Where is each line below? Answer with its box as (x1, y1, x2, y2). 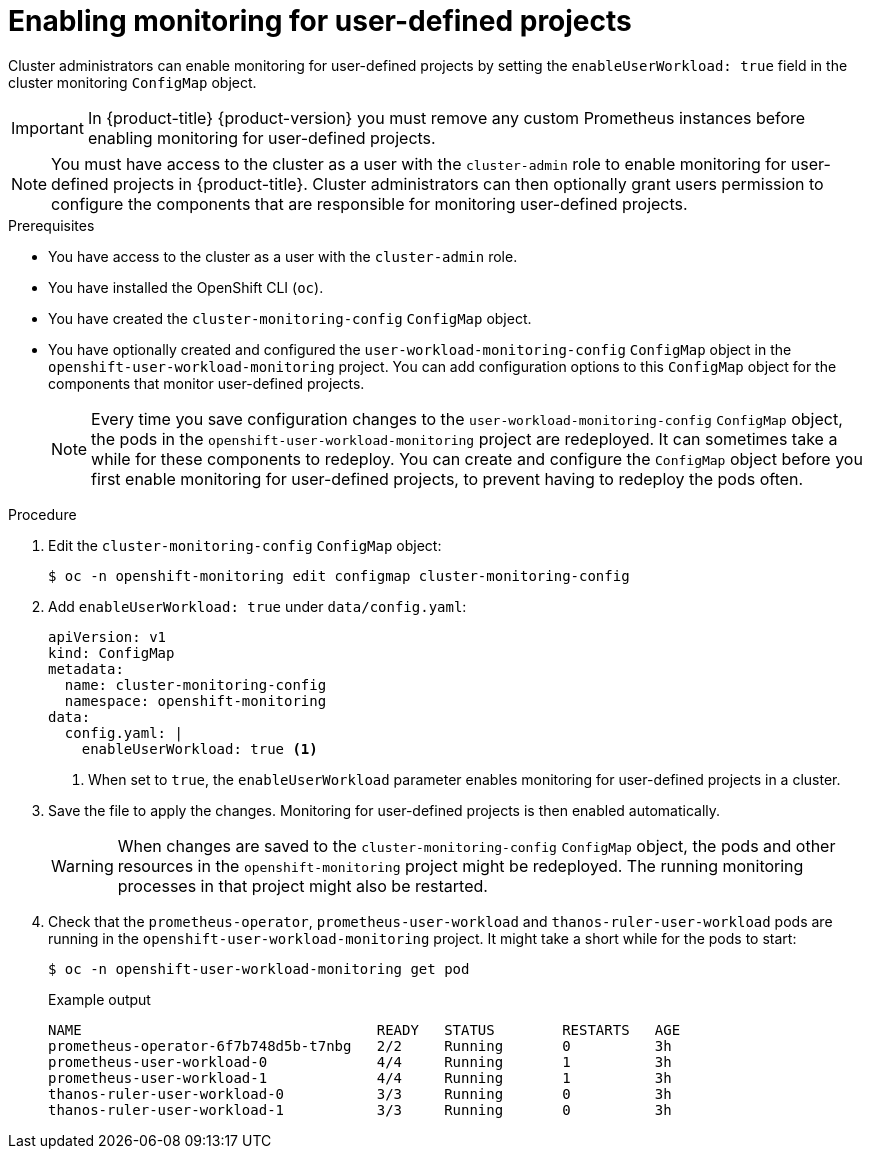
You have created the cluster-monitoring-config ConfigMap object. (48, 309, 532, 327)
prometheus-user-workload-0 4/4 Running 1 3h (48, 1053, 672, 1070)
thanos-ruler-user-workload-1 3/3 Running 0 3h (48, 1101, 672, 1118)
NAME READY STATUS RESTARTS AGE (48, 1021, 681, 1038)
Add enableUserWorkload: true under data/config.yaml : (48, 597, 467, 615)
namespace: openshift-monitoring (64, 692, 327, 709)
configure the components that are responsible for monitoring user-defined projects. (51, 193, 688, 214)
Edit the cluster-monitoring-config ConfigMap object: (48, 536, 442, 554)
